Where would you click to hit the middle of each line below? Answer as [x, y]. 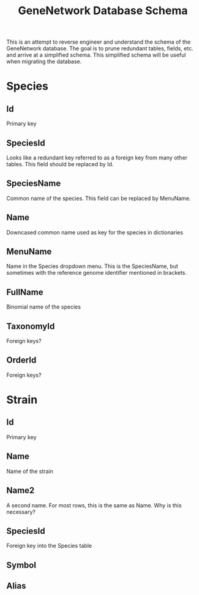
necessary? [21, 512]
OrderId [21, 360]
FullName [25, 292]
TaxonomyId [31, 326]
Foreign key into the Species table [49, 546]
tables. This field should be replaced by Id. [60, 164]
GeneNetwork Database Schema [103, 11]
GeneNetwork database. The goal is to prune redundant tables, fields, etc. [100, 48]
